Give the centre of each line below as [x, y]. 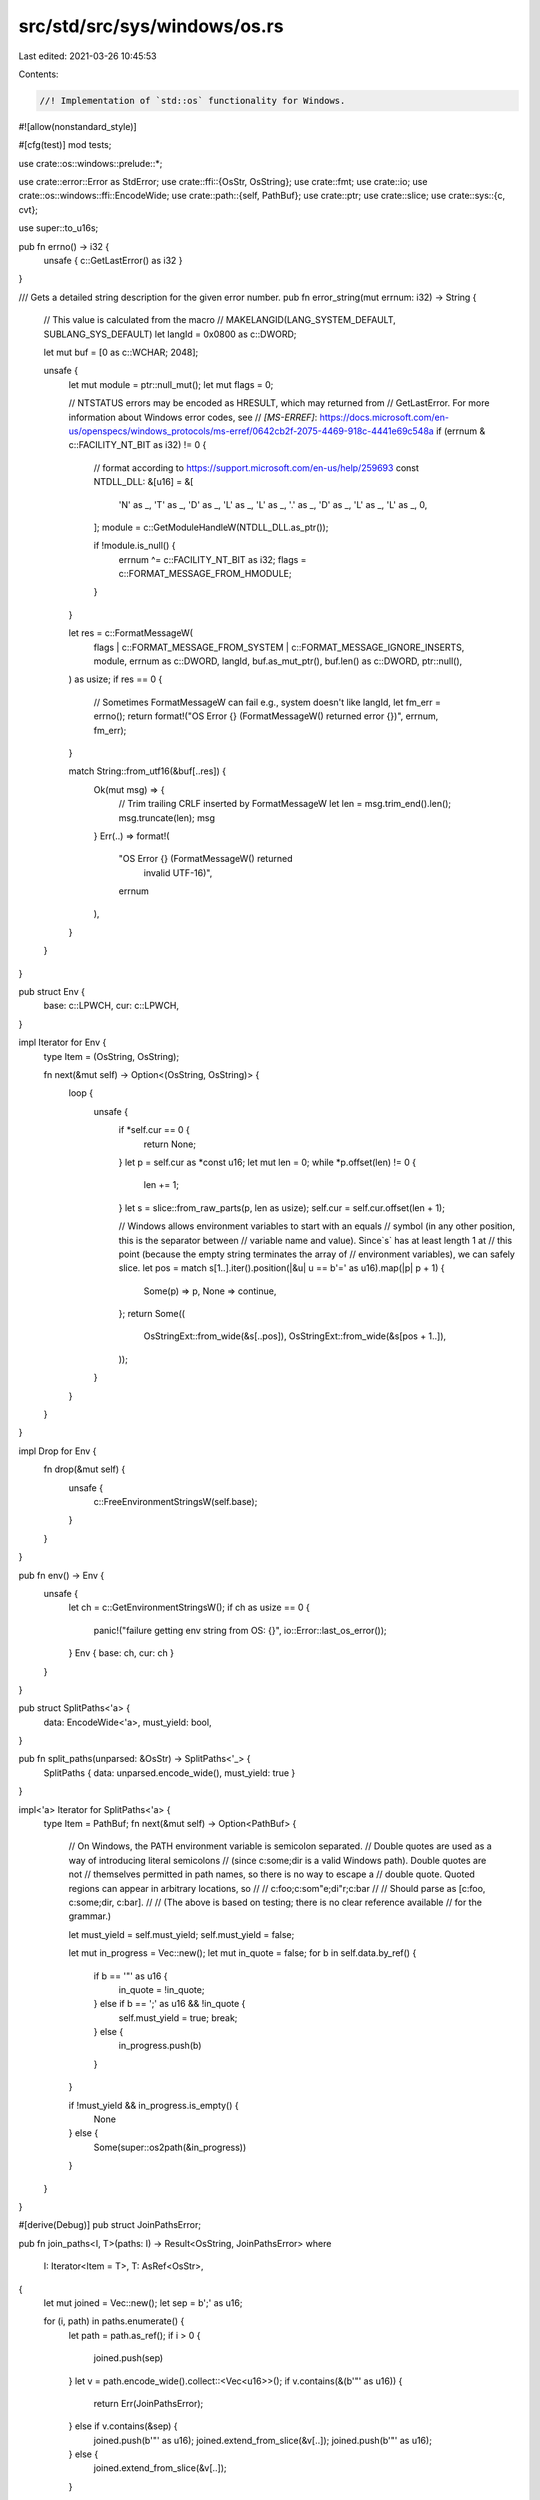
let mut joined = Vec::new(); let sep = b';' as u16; [143, 2302]
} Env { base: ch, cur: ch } [121, 1653]
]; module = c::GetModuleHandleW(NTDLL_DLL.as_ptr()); [211, 527]
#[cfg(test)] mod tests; [65, 145]
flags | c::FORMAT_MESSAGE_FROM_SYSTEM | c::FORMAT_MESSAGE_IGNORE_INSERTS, [279, 647]
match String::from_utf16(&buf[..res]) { [147, 771]
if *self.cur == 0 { [154, 1130]
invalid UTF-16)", [178, 872]
